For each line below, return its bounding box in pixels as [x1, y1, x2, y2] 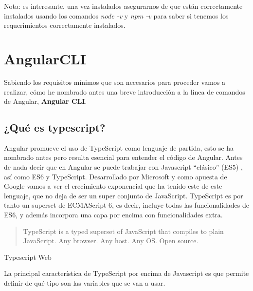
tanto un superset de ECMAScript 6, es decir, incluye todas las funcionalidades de [4, 200, 250, 210]
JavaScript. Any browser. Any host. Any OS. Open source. [23, 235, 199, 246]
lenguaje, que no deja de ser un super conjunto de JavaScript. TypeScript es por [4, 190, 243, 200]
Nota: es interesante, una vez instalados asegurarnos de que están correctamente [4, 1, 243, 11]
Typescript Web [4, 252, 52, 262]
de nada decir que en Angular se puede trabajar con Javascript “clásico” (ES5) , [4, 162, 243, 172]
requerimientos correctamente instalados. [4, 20, 126, 30]
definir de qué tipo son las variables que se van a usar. [4, 278, 165, 288]
